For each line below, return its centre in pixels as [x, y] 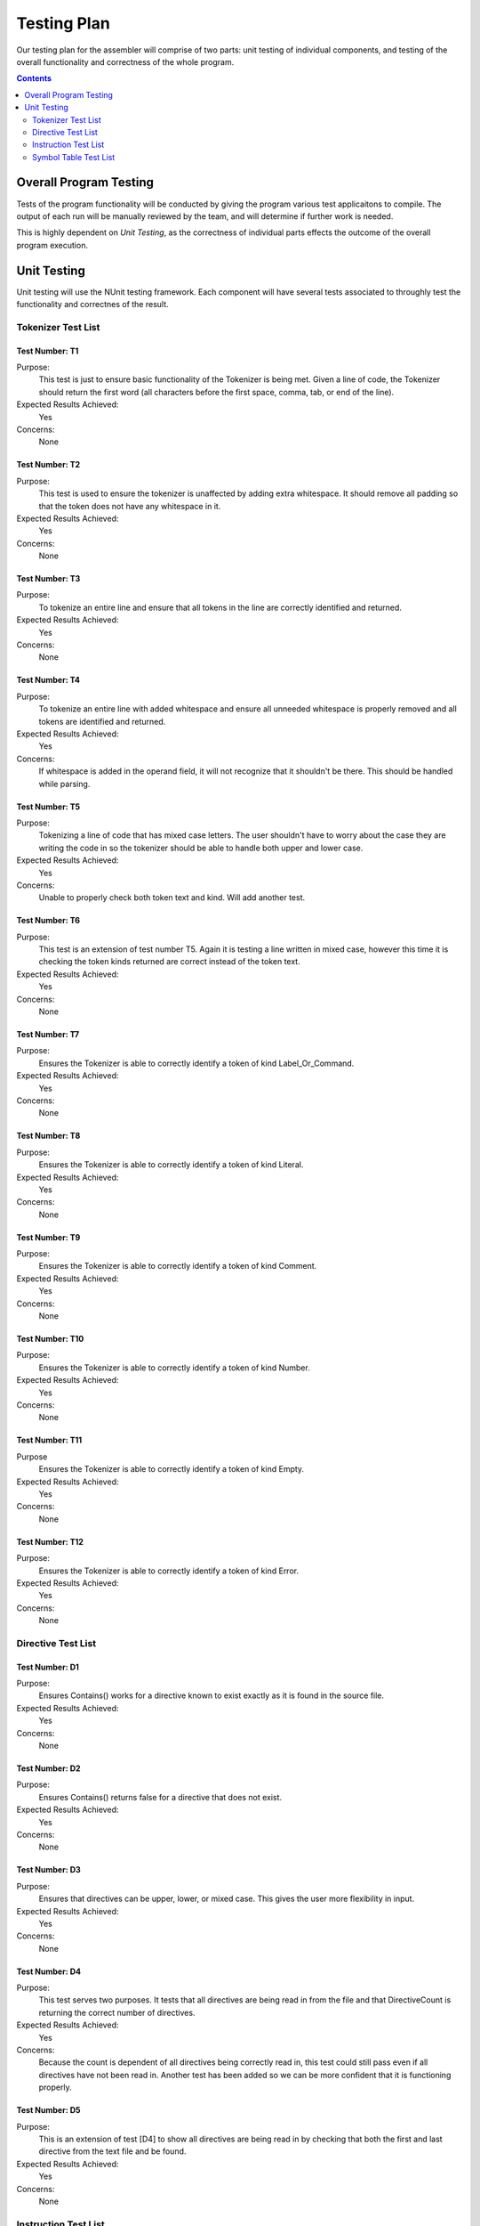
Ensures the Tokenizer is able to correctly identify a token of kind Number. [174, 1368]
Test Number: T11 [49, 1440]
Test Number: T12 [50, 1541]
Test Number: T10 [50, 1339]
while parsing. [64, 784]
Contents [34, 78]
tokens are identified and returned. [102, 721]
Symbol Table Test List [74, 157]
